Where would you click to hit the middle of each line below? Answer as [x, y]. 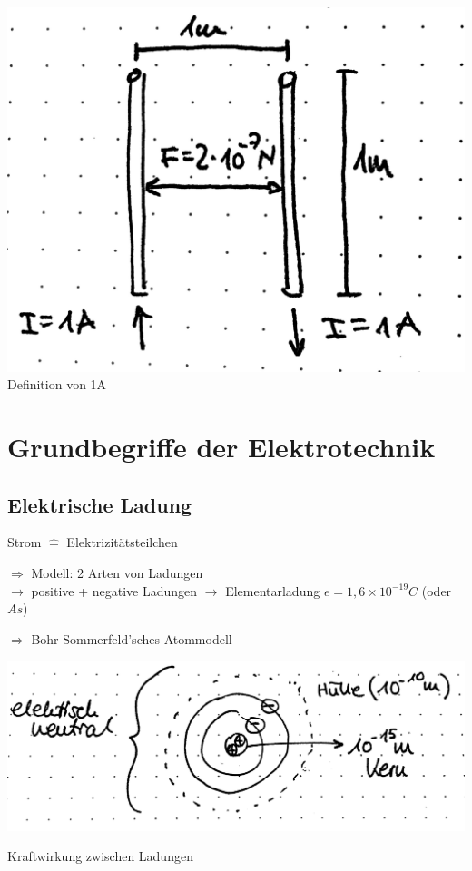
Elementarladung [273, 590]
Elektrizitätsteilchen [122, 542]
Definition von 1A [57, 384]
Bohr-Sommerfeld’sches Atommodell [132, 638]
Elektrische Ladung [100, 504]
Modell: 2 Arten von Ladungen [117, 572]
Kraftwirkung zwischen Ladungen [100, 856]
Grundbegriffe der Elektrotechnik [221, 446]
